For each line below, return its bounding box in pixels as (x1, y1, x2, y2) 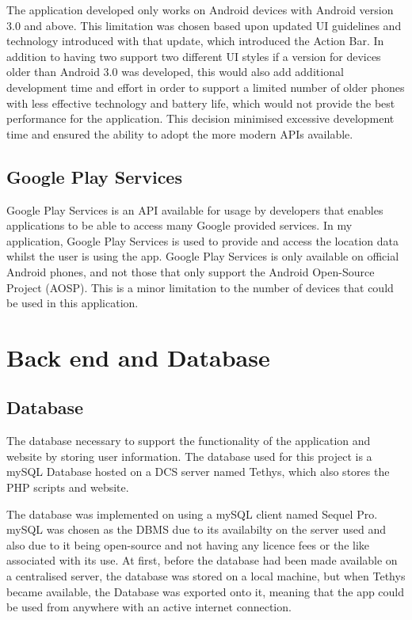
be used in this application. (6, 295, 139, 311)
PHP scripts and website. (6, 479, 129, 496)
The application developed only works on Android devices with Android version (6, 2, 394, 17)
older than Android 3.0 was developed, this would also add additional (6, 63, 344, 80)
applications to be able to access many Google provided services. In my (6, 217, 353, 234)
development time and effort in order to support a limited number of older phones (6, 78, 405, 95)
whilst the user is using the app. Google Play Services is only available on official (6, 248, 399, 264)
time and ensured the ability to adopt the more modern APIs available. (6, 125, 353, 142)
